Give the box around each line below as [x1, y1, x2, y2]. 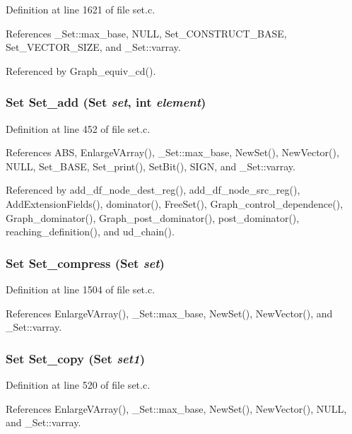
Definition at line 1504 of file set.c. [6, 281, 156, 296]
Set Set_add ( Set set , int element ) [6, 93, 206, 111]
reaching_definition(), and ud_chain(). [6, 224, 175, 239]
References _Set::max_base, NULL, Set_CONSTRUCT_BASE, [6, 25, 287, 40]
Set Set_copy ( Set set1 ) [6, 349, 146, 367]
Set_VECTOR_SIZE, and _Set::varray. [6, 40, 181, 54]
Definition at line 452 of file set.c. [6, 121, 151, 136]
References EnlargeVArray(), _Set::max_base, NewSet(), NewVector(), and [6, 305, 333, 320]
